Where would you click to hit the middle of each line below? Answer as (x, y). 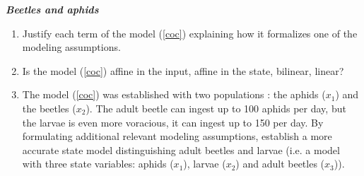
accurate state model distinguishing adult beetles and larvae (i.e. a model (181, 149)
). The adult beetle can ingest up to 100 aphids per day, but (216, 108)
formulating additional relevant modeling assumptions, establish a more (177, 136)
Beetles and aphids (52, 9)
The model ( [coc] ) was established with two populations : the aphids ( (174, 94)
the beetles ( (49, 108)
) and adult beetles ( (280, 164)
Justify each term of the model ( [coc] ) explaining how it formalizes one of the (190, 33)
